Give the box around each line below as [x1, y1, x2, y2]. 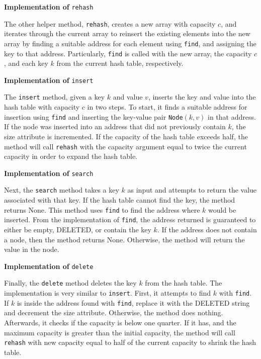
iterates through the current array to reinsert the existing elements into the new [4, 28, 250, 39]
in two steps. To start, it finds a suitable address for [87, 102, 247, 112]
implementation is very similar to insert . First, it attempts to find [4, 288, 211, 298]
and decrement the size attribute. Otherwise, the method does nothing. [4, 307, 223, 318]
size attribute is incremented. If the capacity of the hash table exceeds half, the [4, 131, 248, 141]
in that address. [208, 111, 256, 122]
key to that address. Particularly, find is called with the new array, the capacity [4, 48, 252, 58]
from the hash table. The [145, 278, 222, 288]
